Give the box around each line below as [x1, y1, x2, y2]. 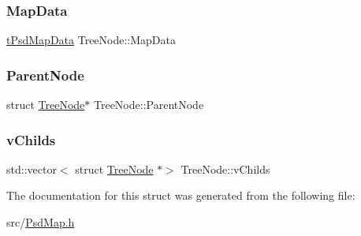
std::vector [6, 160, 57, 177]
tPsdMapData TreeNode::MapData [6, 32, 177, 48]
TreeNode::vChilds [180, 160, 270, 177]
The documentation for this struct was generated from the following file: [6, 187, 355, 204]
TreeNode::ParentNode [93, 96, 204, 113]
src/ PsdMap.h [6, 214, 75, 230]
